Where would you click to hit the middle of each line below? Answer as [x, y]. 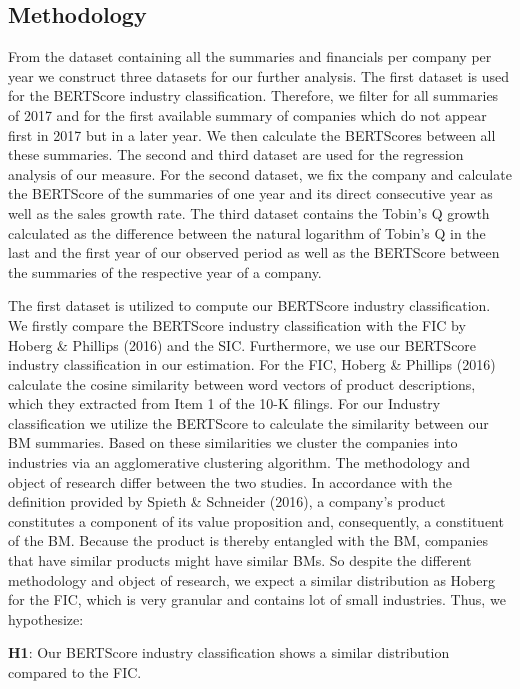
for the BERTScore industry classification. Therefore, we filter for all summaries [253, 95]
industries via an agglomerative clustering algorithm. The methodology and [239, 462]
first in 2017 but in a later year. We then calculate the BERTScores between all [252, 134]
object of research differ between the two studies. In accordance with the [230, 481]
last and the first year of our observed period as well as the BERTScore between [254, 252]
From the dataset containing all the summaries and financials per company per [250, 56]
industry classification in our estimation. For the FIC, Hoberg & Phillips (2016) [252, 364]
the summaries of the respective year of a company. [165, 271]
